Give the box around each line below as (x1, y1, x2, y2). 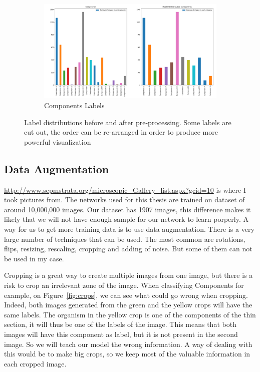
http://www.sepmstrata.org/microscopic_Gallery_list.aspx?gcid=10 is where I (4, 184, 246, 195)
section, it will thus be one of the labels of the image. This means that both (4, 319, 236, 329)
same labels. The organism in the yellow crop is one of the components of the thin (4, 309, 256, 319)
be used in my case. (4, 253, 64, 263)
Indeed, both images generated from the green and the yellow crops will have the (4, 299, 252, 310)
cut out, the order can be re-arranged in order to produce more (24, 127, 218, 137)
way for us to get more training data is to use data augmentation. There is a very (4, 224, 254, 234)
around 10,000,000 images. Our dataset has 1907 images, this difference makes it (4, 204, 251, 214)
